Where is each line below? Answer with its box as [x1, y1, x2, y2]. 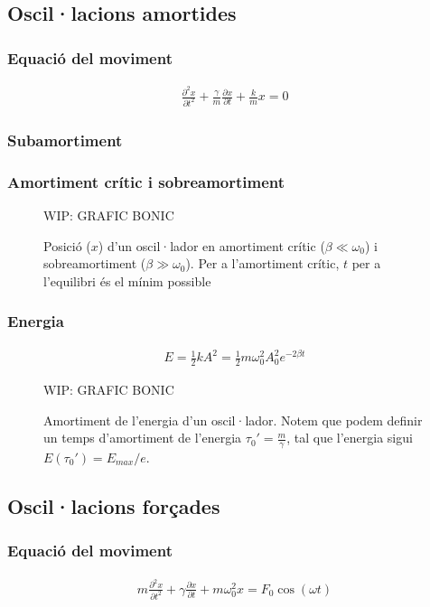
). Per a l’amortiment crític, [185, 254, 340, 273]
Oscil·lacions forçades [7, 492, 220, 519]
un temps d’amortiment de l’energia [43, 428, 242, 447]
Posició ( [43, 236, 91, 255]
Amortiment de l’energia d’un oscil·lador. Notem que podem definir [43, 410, 423, 429]
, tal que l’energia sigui [286, 428, 413, 447]
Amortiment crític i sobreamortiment [7, 170, 285, 192]
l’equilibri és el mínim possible [43, 271, 211, 290]
